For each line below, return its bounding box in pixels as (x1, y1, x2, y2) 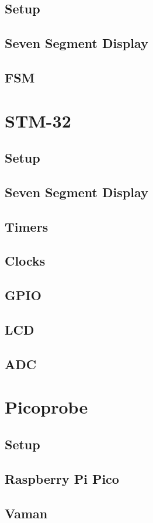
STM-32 (5, 108, 71, 132)
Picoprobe (5, 395, 88, 419)
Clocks (5, 252, 46, 270)
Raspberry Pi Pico (5, 469, 119, 487)
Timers (5, 217, 48, 235)
